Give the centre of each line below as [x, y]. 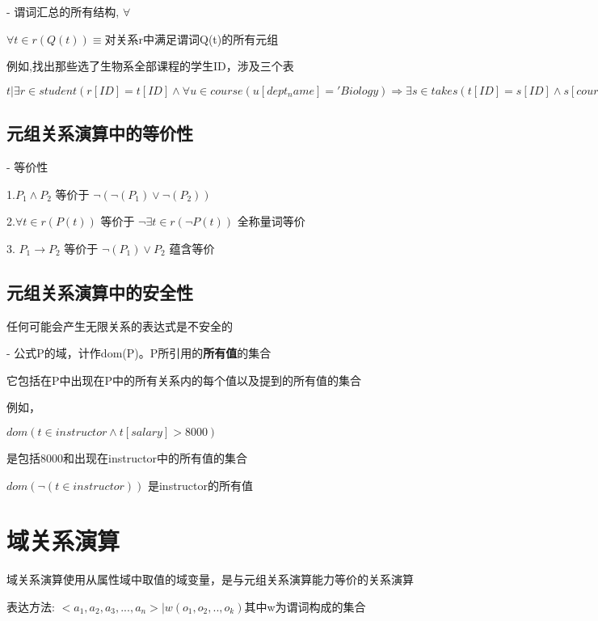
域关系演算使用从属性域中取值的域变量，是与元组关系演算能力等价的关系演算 [210, 579]
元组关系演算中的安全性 [100, 291]
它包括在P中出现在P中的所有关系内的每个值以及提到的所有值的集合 [184, 380]
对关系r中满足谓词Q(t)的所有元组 [192, 38]
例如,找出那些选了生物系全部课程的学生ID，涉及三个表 [150, 66]
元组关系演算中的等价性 [100, 133]
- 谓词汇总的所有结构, [63, 11]
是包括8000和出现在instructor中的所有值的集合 [127, 457]
